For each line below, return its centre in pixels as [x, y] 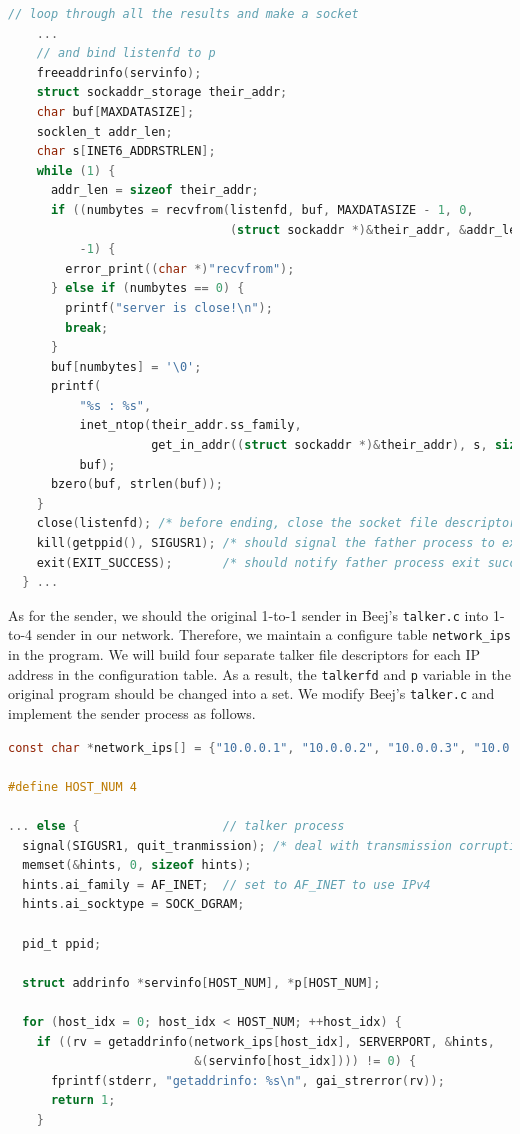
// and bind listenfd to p [126, 53]
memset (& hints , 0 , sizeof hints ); [137, 865]
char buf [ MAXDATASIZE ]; [115, 111]
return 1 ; [83, 1100]
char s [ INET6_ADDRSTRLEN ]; [126, 151]
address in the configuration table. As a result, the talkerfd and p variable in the [259, 673]
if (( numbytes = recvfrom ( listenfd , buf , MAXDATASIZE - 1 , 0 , [262, 209]
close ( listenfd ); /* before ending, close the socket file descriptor [276, 523]
